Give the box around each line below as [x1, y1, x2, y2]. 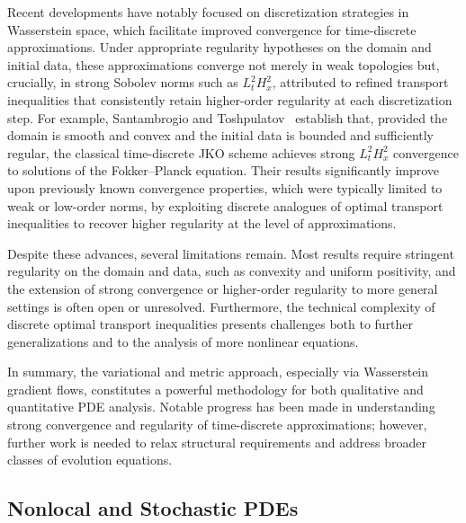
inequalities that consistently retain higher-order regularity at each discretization [7, 90, 453, 109]
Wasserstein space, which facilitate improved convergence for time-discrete [7, 20, 417, 39]
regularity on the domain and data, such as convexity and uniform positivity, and [7, 261, 456, 280]
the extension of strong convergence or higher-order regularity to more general [7, 279, 438, 297]
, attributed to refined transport [272, 73, 449, 92]
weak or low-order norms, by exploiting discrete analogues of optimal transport [7, 196, 444, 215]
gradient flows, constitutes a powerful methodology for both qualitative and [7, 379, 424, 398]
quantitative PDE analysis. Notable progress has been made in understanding [7, 397, 435, 416]
